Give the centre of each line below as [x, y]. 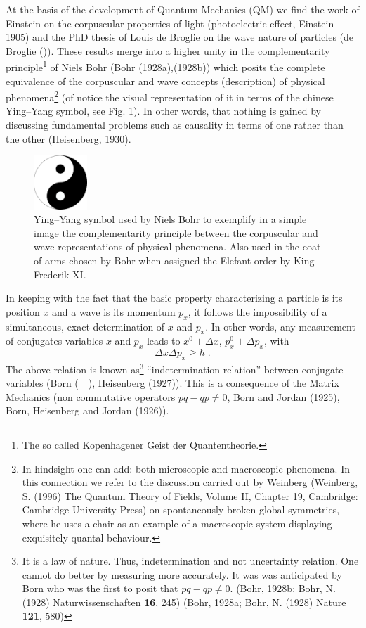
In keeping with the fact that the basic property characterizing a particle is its [174, 298]
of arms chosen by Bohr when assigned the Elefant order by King [174, 260]
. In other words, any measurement [280, 326]
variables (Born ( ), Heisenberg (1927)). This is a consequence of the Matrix [172, 383]
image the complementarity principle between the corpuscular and [176, 232]
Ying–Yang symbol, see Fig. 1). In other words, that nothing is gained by [163, 111]
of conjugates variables [54, 341]
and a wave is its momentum [114, 311]
